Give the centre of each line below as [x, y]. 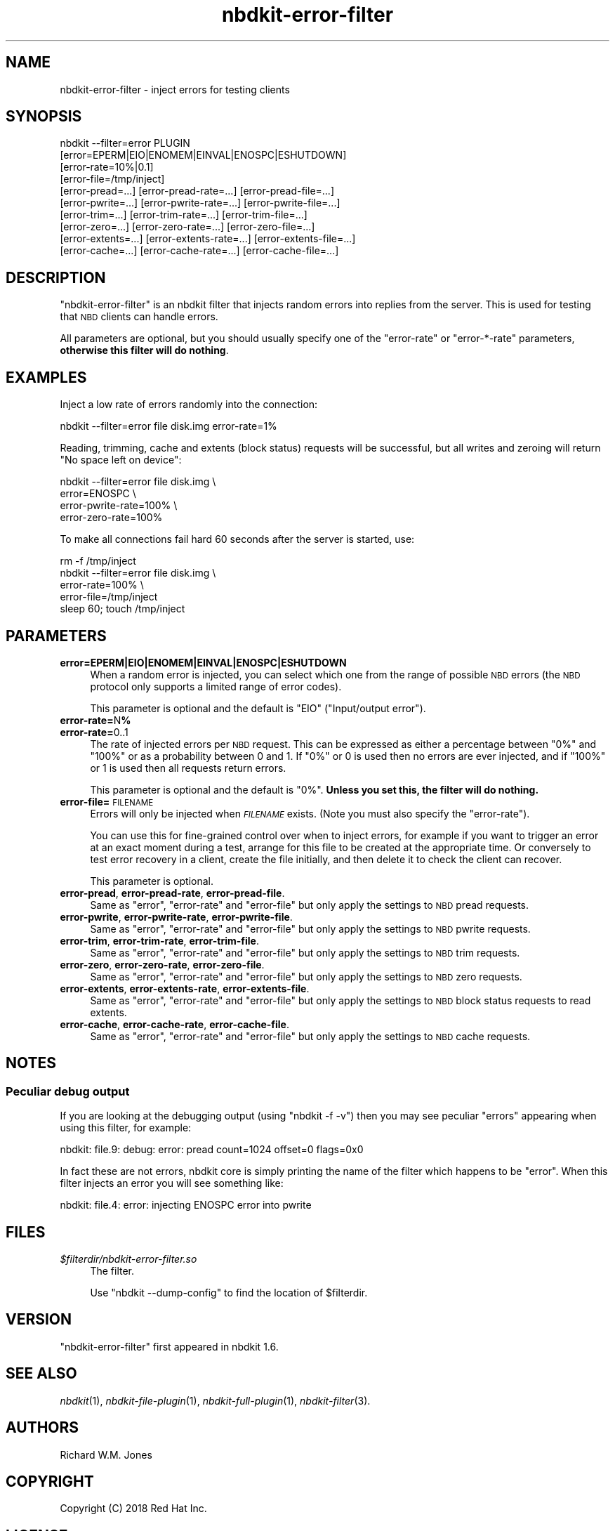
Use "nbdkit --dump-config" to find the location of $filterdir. [229, 1293]
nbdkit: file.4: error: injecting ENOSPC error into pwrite [186, 1205]
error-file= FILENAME [107, 801]
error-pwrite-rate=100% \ [119, 506]
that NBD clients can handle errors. [139, 317]
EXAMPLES [46, 377]
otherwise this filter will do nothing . [144, 350]
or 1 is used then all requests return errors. [188, 768]
